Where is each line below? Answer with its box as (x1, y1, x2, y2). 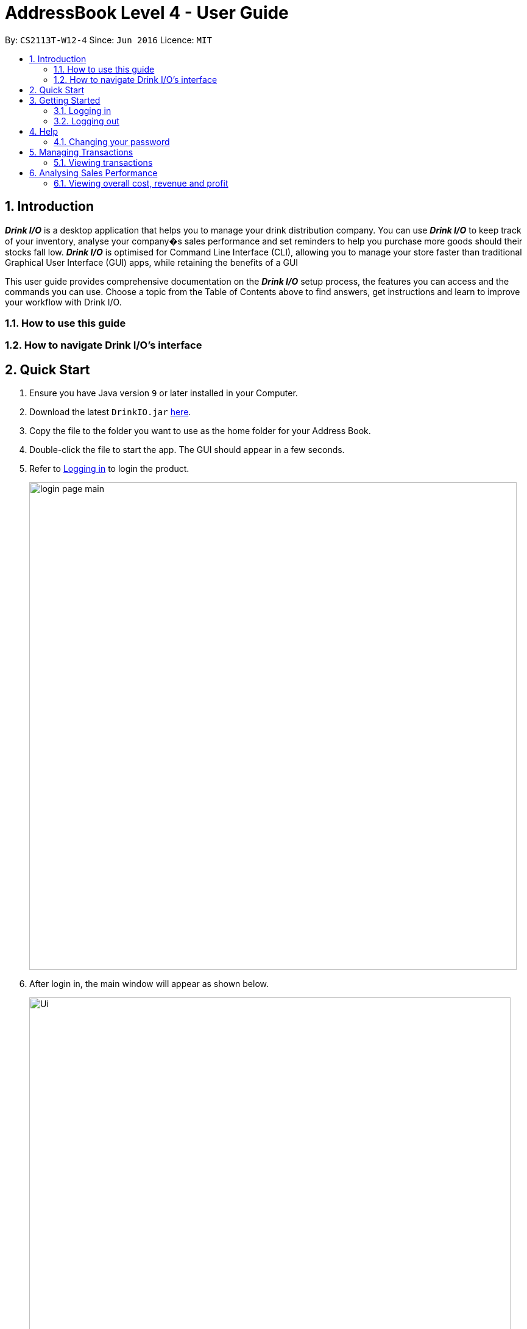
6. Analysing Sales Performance (29, 167, 158, 178)
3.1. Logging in (54, 105, 111, 116)
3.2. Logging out (54, 115, 119, 126)
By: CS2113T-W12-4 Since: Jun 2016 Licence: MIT (5, 34, 212, 45)
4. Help (29, 126, 58, 137)
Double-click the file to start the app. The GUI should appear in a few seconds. (29, 444, 345, 455)
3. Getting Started (29, 94, 101, 105)
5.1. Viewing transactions (54, 157, 153, 168)
